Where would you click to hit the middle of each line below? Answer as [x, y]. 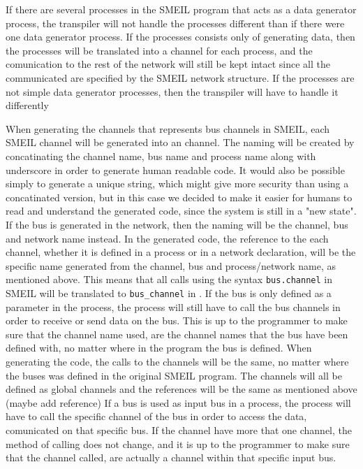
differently [27, 105]
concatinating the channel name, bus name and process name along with [161, 156]
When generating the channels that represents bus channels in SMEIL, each [168, 128]
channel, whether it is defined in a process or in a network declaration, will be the [181, 252]
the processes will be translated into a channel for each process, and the [159, 50]
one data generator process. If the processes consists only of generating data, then [180, 37]
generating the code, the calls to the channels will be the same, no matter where [177, 361]
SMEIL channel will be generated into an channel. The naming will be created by [180, 142]
